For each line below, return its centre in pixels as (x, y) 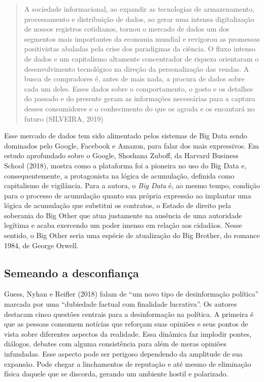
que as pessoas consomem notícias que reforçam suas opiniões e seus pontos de (126, 324)
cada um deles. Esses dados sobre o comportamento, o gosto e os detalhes (139, 88)
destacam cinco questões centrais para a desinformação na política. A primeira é (129, 314)
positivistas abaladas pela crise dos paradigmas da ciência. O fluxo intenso (140, 49)
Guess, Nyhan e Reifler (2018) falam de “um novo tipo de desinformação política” (131, 294)
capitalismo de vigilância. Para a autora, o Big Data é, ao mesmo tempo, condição (132, 185)
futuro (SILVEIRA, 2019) (64, 118)
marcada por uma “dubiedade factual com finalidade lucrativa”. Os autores (121, 304)
